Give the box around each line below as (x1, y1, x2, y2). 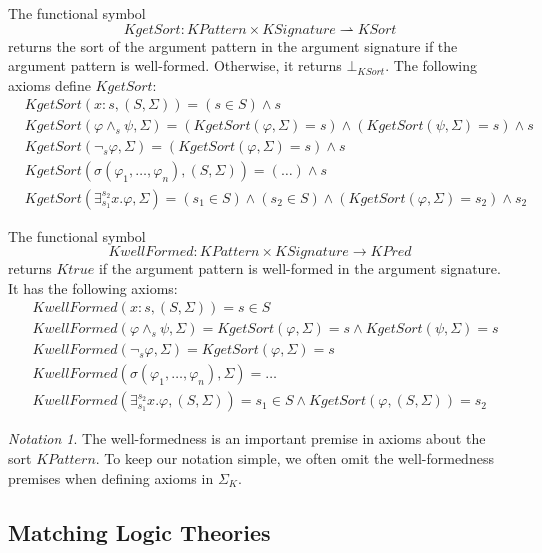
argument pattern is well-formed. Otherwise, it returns (8, 55, 342, 76)
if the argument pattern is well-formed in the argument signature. (98, 258, 501, 279)
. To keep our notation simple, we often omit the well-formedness (95, 448, 494, 469)
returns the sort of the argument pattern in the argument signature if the (8, 35, 458, 56)
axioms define (8, 74, 91, 95)
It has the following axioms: (8, 277, 178, 298)
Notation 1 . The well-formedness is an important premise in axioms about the (8, 428, 486, 449)
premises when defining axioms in (8, 467, 214, 488)
